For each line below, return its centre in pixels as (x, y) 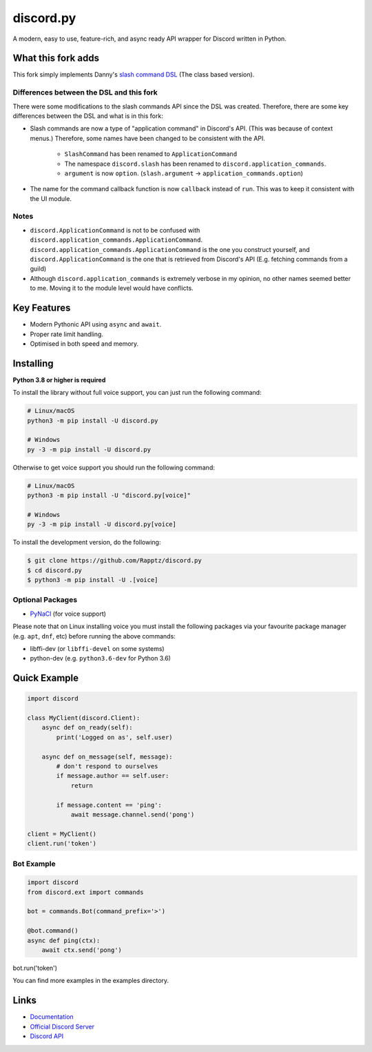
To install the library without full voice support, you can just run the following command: (137, 393)
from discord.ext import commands (85, 892)
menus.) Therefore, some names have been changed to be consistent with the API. (147, 138)
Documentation (52, 1017)
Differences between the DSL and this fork (85, 92)
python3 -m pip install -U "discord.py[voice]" (109, 496)
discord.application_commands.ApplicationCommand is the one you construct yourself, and (170, 249)
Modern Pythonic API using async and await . (96, 324)
